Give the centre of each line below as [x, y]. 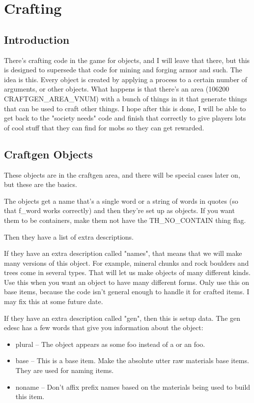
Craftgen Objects [48, 154]
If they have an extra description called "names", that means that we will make [123, 253]
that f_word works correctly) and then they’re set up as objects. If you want [119, 210]
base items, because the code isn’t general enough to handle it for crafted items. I [127, 292]
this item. [30, 396]
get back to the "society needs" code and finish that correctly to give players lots [125, 118]
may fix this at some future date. [54, 301]
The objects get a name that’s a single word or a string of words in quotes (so [121, 201]
